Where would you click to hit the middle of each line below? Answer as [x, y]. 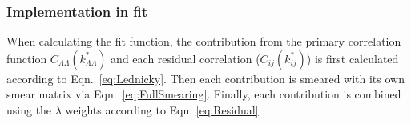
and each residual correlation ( [185, 58]
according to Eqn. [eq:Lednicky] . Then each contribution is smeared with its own [205, 78]
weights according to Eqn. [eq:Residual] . [163, 110]
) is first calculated [353, 58]
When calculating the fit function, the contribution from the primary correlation [204, 41]
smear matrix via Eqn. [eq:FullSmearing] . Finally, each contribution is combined [204, 94]
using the [29, 110]
